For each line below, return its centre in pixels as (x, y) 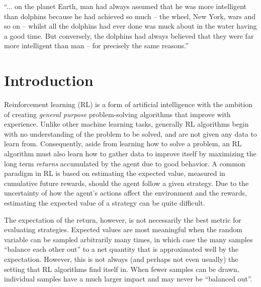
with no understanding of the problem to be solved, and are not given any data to (130, 133)
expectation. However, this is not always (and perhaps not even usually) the (121, 259)
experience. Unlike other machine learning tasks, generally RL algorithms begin (126, 124)
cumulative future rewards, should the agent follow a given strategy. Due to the (126, 183)
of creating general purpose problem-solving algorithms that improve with (117, 114)
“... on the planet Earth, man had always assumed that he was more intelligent (125, 6)
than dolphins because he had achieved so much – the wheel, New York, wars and (130, 16)
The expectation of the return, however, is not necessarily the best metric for (123, 219)
